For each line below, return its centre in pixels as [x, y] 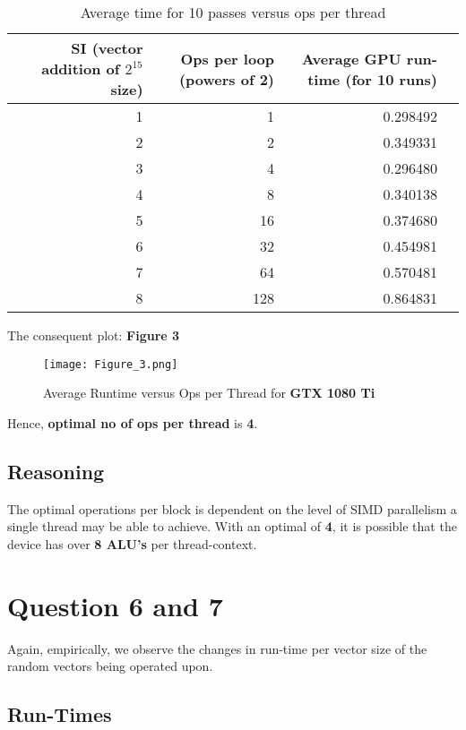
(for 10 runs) [391, 79]
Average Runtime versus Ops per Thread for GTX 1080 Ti [209, 393]
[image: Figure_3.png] [111, 364]
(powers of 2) [227, 79]
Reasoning [56, 471]
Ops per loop [228, 58]
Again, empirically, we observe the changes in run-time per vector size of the [217, 648]
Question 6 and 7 [115, 605]
